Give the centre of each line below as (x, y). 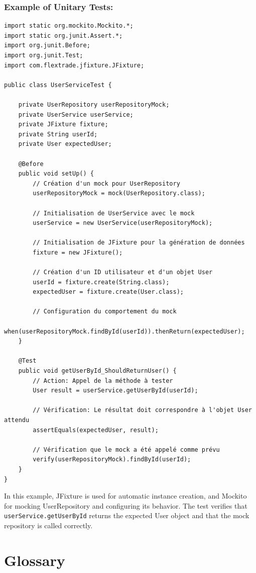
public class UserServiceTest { (58, 85)
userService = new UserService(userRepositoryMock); (123, 223)
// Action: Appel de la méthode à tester (103, 381)
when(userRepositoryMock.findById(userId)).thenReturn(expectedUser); (124, 331)
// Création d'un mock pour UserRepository (106, 183)
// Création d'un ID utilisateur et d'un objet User (123, 272)
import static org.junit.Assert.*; (63, 35)
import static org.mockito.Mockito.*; (69, 26)
